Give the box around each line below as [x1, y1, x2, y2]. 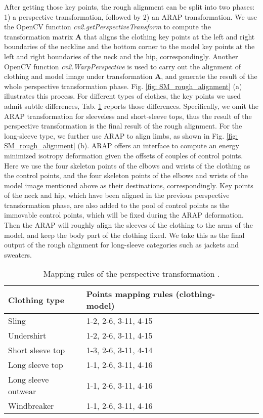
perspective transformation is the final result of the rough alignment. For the [4, 120, 242, 131]
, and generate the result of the [161, 71, 257, 81]
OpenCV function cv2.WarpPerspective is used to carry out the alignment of [4, 61, 241, 71]
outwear [8, 385, 36, 397]
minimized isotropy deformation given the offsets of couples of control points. [4, 150, 243, 160]
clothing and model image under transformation [4, 71, 153, 81]
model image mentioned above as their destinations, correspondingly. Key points [4, 180, 253, 190]
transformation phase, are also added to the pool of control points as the [4, 199, 230, 210]
